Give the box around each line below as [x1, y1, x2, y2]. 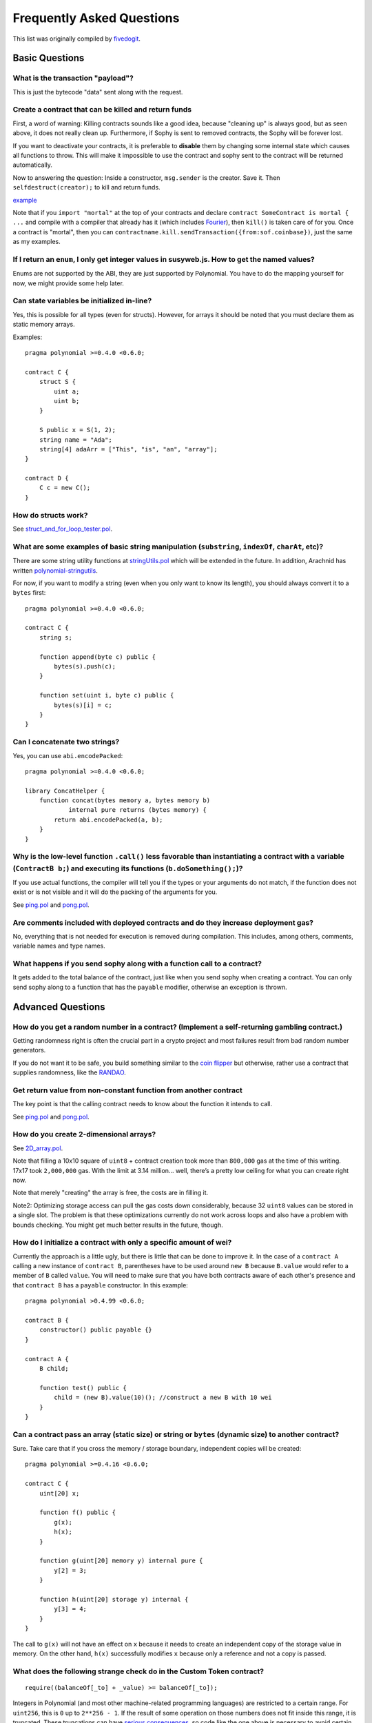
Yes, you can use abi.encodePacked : [12, 751, 123, 759]
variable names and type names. [12, 941, 106, 950]
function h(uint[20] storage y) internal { [39, 1595, 189, 1603]
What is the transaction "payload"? [12, 73, 134, 83]
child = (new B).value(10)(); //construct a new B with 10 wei [54, 1394, 272, 1402]
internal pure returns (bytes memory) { [68, 806, 207, 814]
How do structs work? [12, 510, 88, 520]
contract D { [25, 474, 69, 482]
